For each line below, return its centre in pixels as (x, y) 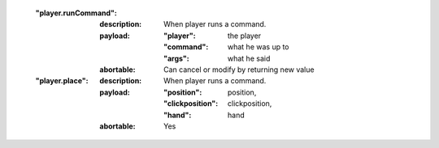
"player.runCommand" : (76, 13)
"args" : (177, 58)
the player (245, 36)
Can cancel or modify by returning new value (239, 70)
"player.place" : (62, 81)
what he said (249, 58)
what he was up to (259, 47)
